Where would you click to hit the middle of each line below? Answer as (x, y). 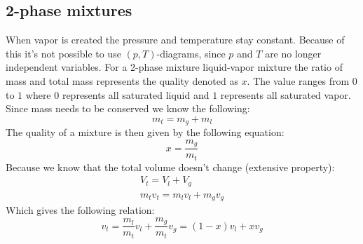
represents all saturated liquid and (136, 94)
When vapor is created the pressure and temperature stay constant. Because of (175, 40)
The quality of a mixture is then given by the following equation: (145, 132)
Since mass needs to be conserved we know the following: (128, 108)
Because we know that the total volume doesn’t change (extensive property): (170, 167)
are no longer (293, 53)
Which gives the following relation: (80, 210)
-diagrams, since (191, 53)
